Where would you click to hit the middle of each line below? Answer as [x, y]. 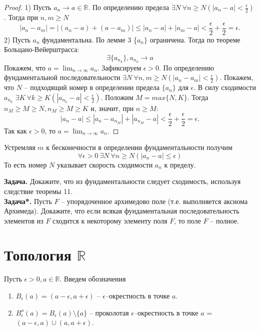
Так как [15, 130]
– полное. [224, 220]
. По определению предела [128, 7]
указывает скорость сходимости [105, 164]
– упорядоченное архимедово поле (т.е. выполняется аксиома [154, 201]
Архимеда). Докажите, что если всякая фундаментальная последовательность [122, 211]
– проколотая [109, 312]
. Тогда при [21, 17]
